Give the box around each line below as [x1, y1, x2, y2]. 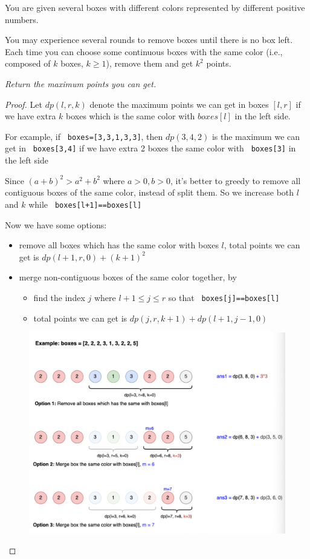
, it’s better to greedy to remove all [170, 174, 301, 187]
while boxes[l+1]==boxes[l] [28, 197, 142, 210]
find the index [33, 291, 85, 303]
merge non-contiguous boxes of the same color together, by [19, 271, 237, 283]
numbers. [5, 13, 39, 25]
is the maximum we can [212, 130, 300, 142]
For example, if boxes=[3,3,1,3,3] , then [5, 130, 163, 142]
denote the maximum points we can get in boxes [89, 98, 269, 110]
